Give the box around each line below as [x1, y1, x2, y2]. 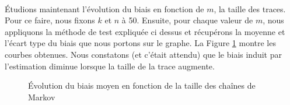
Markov [28, 90, 55, 103]
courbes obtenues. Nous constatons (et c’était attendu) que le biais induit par [5, 48, 282, 60]
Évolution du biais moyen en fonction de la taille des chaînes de [28, 79, 256, 92]
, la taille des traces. [214, 2, 286, 15]
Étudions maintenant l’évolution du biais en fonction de [5, 2, 204, 15]
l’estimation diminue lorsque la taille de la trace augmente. [5, 60, 215, 72]
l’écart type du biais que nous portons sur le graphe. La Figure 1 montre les [5, 37, 276, 49]
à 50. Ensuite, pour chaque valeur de [121, 14, 253, 26]
